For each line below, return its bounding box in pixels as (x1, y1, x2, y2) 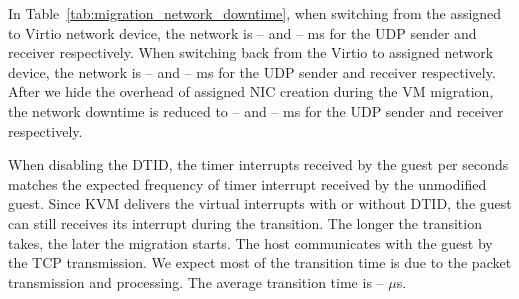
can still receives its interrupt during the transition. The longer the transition (8, 212, 482, 233)
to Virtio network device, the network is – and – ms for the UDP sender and (8, 22, 477, 43)
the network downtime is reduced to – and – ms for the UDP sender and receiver (8, 100, 504, 121)
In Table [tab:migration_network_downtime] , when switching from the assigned (8, 3, 502, 23)
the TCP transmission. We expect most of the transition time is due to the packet (8, 252, 512, 273)
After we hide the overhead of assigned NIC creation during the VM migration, (8, 81, 494, 102)
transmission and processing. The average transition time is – (8, 271, 384, 292)
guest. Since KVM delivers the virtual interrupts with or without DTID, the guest (8, 193, 512, 214)
